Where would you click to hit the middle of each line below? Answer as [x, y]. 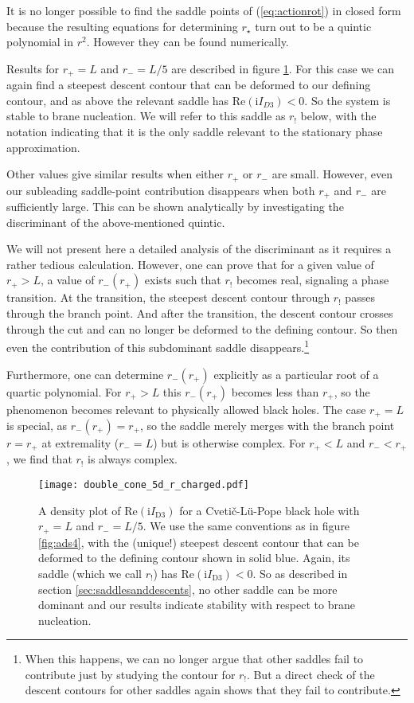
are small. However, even [332, 174]
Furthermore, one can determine [85, 374]
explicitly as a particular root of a [296, 374]
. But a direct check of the [310, 674]
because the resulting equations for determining [122, 26]
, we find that [39, 459]
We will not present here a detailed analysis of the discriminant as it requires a [199, 249]
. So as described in [300, 573]
